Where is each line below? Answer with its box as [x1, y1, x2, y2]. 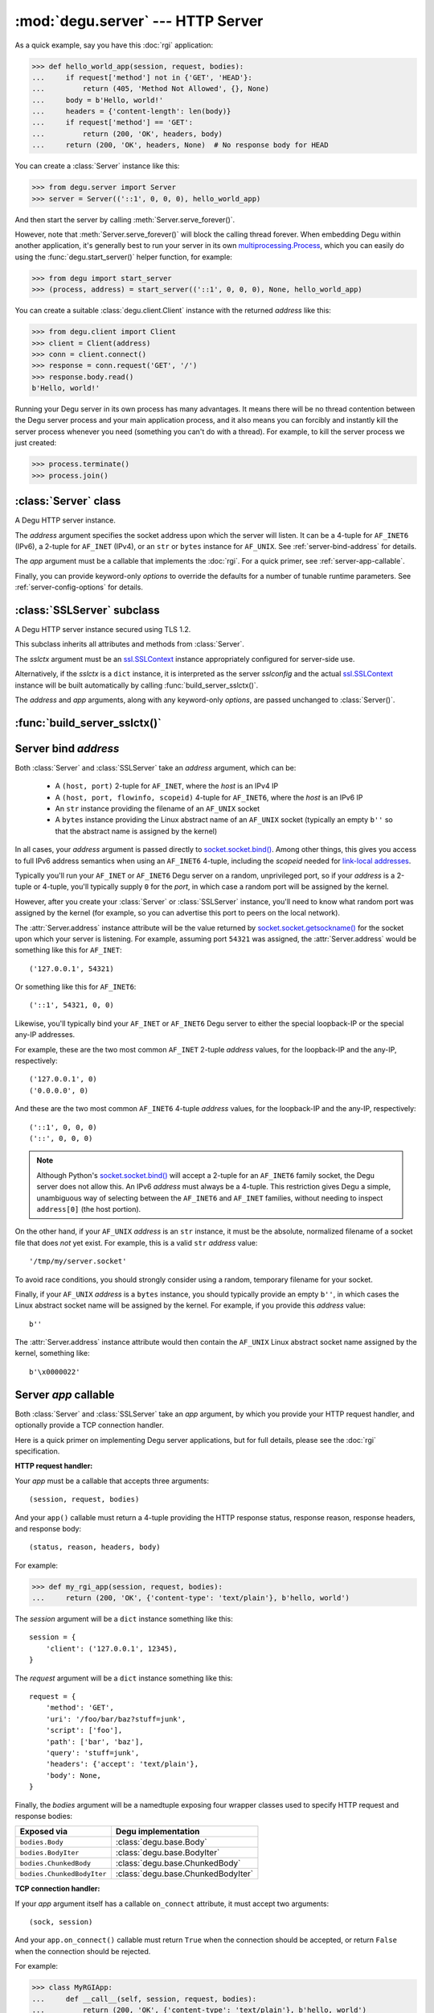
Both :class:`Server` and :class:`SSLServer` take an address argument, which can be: [14, 763, 297, 772]
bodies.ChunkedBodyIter [19, 1869, 107, 1878]
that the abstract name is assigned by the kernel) [55, 826, 218, 836]
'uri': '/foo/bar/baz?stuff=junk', [45, 1714, 186, 1723]
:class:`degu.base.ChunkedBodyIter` [115, 1868, 254, 1879]
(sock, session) [29, 1917, 93, 1927]
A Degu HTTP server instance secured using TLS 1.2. [14, 624, 191, 634]
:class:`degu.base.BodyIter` [115, 1847, 220, 1858]
